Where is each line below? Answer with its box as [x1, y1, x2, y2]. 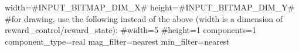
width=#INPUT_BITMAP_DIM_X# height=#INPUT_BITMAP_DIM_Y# [5, 1, 295, 13]
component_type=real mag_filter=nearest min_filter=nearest [5, 35, 230, 47]
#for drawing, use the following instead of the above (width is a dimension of [5, 12, 283, 24]
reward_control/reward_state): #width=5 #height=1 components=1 [5, 24, 256, 36]
